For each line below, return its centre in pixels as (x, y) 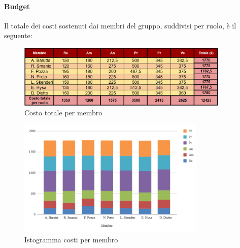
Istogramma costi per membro (71, 239)
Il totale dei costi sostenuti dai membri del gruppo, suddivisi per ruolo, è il (120, 25)
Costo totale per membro (63, 113)
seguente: (18, 35)
